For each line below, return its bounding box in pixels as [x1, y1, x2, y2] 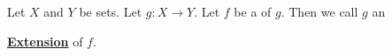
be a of [234, 3, 272, 20]
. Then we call [281, 3, 358, 20]
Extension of [7, 31, 83, 50]
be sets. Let [79, 3, 142, 20]
